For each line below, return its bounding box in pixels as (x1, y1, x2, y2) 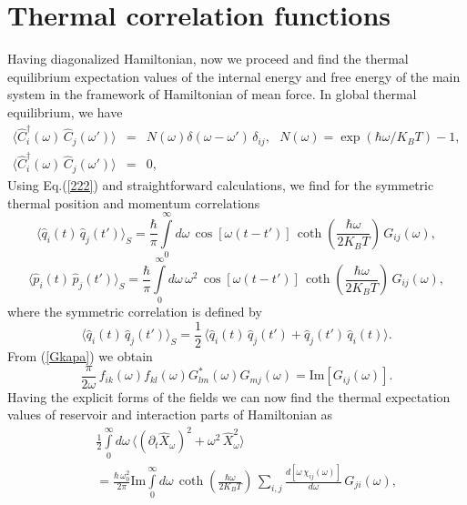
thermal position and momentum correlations (7, 193, 260, 212)
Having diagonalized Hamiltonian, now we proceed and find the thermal (7, 49, 409, 68)
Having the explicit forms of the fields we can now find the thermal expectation (7, 387, 451, 406)
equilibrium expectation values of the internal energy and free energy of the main (7, 66, 461, 86)
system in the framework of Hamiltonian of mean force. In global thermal (7, 85, 417, 104)
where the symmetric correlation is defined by (7, 302, 262, 321)
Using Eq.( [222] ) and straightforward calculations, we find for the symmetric (7, 175, 434, 194)
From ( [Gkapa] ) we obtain (7, 347, 153, 365)
